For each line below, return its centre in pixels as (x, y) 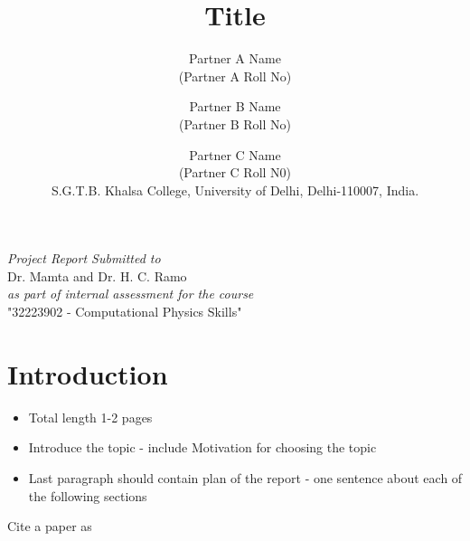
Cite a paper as (50, 526)
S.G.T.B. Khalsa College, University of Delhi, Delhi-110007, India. (235, 190)
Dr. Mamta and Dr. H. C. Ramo (97, 275)
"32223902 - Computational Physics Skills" (125, 312)
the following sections (88, 495)
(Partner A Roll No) (235, 76)
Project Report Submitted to (84, 258)
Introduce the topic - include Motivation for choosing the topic (202, 447)
